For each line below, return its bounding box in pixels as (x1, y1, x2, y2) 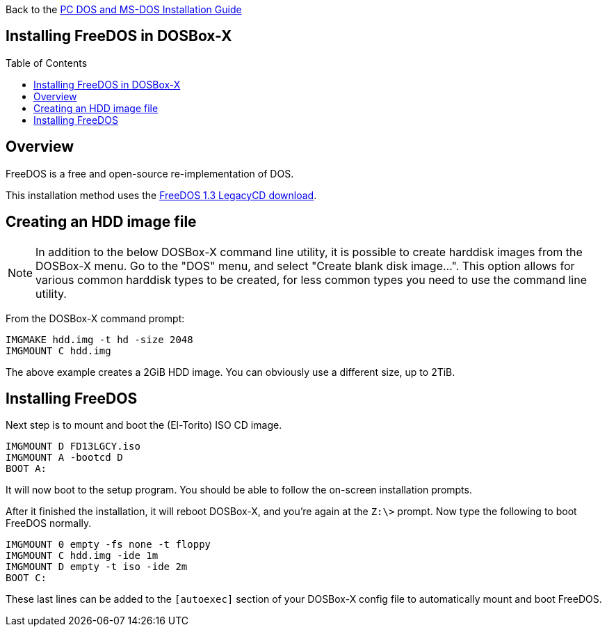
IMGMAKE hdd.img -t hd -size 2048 (6, 333, 193, 345)
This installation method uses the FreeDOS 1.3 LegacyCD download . (6, 189, 317, 201)
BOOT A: (6, 463, 47, 475)
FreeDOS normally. (6, 517, 92, 530)
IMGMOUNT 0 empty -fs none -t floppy (6, 539, 211, 551)
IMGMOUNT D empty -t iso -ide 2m (6, 561, 188, 573)
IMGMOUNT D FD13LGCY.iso (6, 441, 140, 452)
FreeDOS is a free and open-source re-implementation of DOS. (6, 167, 294, 180)
